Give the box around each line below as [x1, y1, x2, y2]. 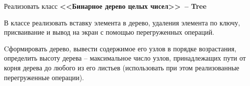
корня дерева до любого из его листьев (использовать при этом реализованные [4, 62, 240, 72]
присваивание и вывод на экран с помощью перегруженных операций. [4, 27, 215, 37]
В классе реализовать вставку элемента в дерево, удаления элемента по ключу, [4, 17, 240, 27]
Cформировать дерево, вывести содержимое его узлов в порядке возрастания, [4, 43, 237, 53]
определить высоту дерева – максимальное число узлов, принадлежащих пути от [4, 53, 246, 63]
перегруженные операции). [4, 72, 84, 82]
